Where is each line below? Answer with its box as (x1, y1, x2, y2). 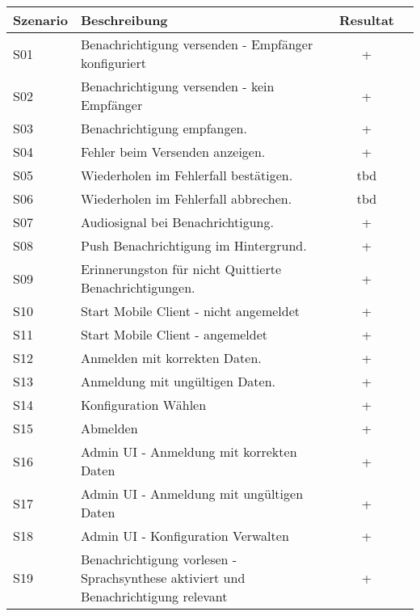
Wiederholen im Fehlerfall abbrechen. (80, 189, 292, 208)
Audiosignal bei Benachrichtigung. (80, 213, 274, 231)
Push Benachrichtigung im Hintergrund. (80, 236, 307, 255)
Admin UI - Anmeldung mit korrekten (80, 442, 297, 461)
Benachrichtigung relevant (80, 587, 228, 605)
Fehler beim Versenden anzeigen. (80, 142, 266, 161)
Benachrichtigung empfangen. (80, 119, 247, 137)
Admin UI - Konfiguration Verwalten (80, 526, 289, 545)
